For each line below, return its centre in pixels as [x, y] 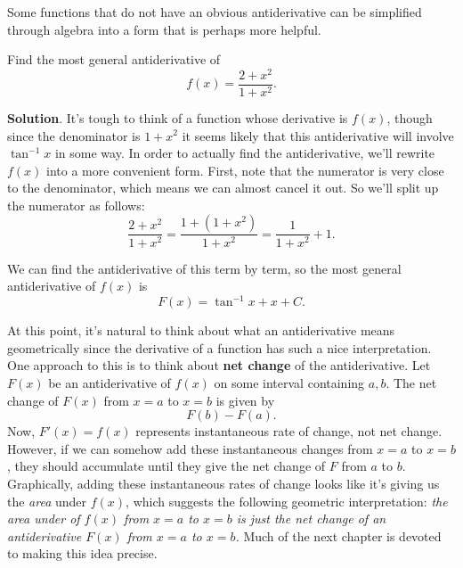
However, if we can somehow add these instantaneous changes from [190, 448]
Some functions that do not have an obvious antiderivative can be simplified [215, 12]
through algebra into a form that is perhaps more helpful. [164, 29]
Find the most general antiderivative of [114, 59]
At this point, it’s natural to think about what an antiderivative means [201, 330]
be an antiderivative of [110, 382]
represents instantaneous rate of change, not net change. [289, 431]
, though [410, 117]
